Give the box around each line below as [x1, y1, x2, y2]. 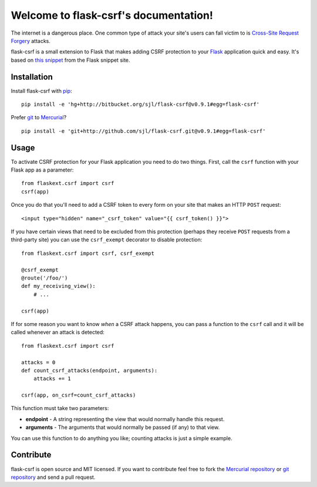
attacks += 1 [33, 375, 71, 382]
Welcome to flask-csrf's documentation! [11, 9, 214, 22]
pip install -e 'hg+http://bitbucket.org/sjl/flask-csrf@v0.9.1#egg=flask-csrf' [21, 101, 260, 108]
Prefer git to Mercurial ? [11, 114, 67, 121]
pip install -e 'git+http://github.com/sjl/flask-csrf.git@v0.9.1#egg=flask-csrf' [21, 127, 266, 135]
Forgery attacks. [11, 37, 51, 44]
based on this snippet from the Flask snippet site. [11, 56, 130, 63]
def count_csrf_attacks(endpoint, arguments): [21, 367, 158, 374]
